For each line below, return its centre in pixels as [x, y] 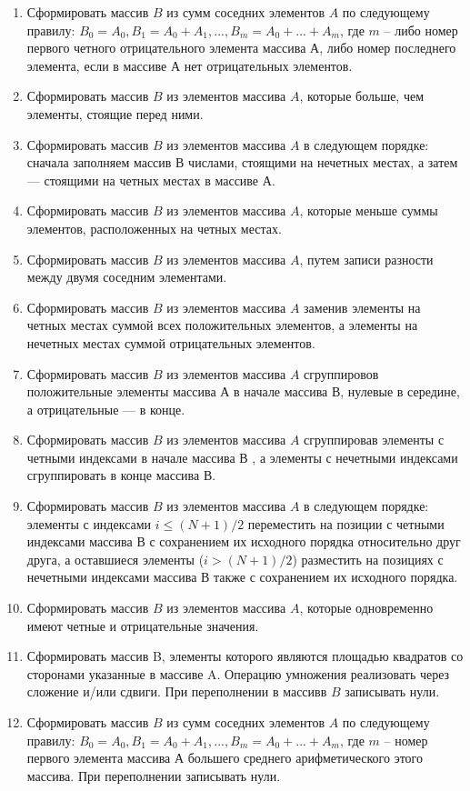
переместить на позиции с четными [346, 523]
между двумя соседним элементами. [127, 277]
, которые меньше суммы [369, 210]
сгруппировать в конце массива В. [121, 475]
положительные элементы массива [121, 391]
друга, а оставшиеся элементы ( [115, 559]
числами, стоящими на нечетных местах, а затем [323, 162]
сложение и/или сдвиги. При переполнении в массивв [177, 691]
